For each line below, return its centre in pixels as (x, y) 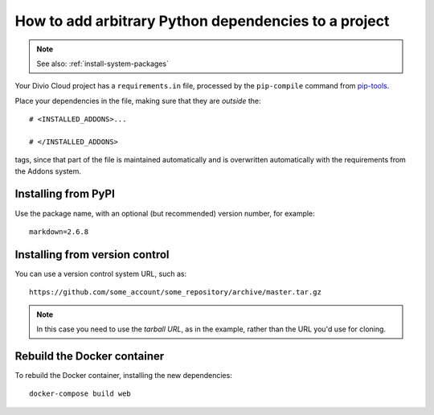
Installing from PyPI (65, 194)
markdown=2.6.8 (59, 232)
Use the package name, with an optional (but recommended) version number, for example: (165, 213)
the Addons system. (48, 171)
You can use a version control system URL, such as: (101, 273)
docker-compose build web (80, 394)
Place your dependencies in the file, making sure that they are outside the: (138, 101)
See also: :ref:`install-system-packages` (102, 64)
